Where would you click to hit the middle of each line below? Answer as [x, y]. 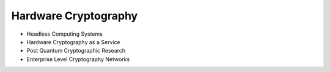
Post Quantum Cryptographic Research [76, 51]
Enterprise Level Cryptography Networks [78, 59]
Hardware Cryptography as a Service [73, 42]
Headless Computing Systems [65, 34]
